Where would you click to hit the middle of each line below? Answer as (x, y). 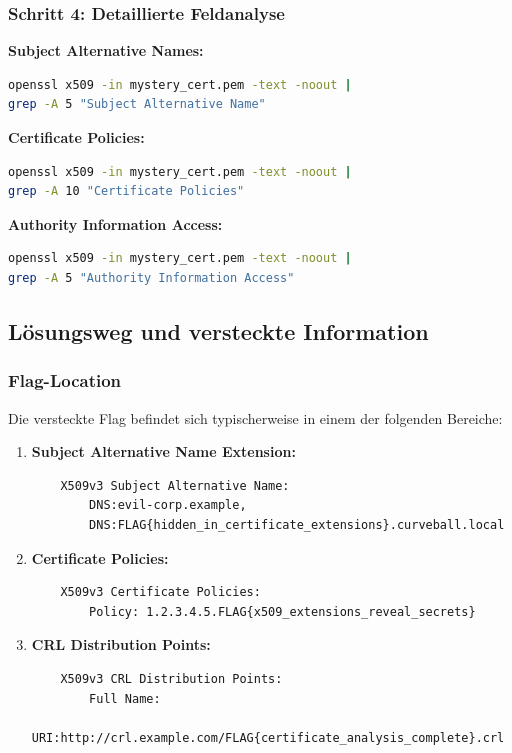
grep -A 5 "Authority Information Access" (151, 277)
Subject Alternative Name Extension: (163, 451)
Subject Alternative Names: (106, 50)
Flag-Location (65, 380)
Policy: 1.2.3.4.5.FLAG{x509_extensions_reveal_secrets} (282, 611)
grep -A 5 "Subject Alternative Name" (137, 104)
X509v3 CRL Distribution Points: (171, 678)
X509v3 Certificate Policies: (160, 592)
